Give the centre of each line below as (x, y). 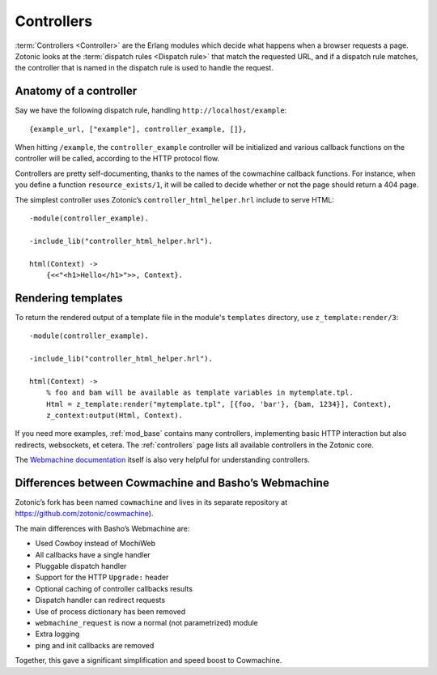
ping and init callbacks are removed (95, 645)
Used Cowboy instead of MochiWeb (95, 544)
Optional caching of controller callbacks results (114, 588)
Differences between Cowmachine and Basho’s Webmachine (172, 483)
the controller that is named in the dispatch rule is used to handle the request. (144, 68)
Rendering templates (69, 298)
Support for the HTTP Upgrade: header (102, 577)
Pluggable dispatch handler (81, 566)
